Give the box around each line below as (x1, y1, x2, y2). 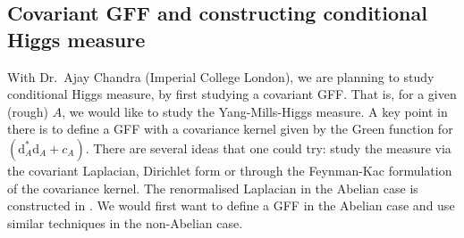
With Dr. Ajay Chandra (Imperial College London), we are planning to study (7, 67, 434, 86)
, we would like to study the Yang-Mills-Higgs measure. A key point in (62, 102, 448, 120)
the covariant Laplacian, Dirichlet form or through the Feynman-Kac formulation (7, 160, 452, 179)
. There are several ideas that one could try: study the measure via (85, 138, 451, 157)
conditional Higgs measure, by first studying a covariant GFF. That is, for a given (7, 85, 457, 103)
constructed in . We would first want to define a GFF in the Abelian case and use (7, 196, 455, 215)
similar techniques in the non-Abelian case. (7, 213, 243, 232)
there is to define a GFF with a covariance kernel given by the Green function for (7, 119, 453, 138)
